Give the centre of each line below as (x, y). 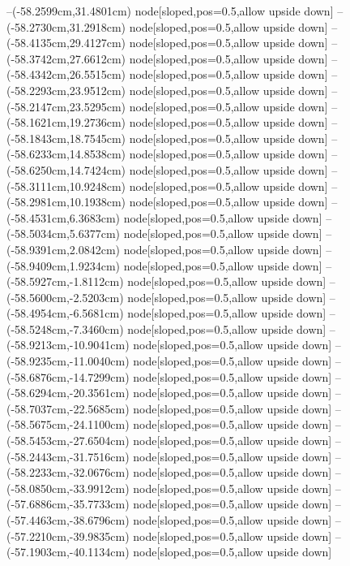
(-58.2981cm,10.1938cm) (66, 202)
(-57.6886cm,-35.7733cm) (68, 504)
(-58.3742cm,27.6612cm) (66, 58)
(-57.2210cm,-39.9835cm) (68, 536)
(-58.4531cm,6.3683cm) (63, 217)
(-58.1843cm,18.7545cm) (66, 138)
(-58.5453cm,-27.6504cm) (68, 441)
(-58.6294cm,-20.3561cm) (68, 393)
